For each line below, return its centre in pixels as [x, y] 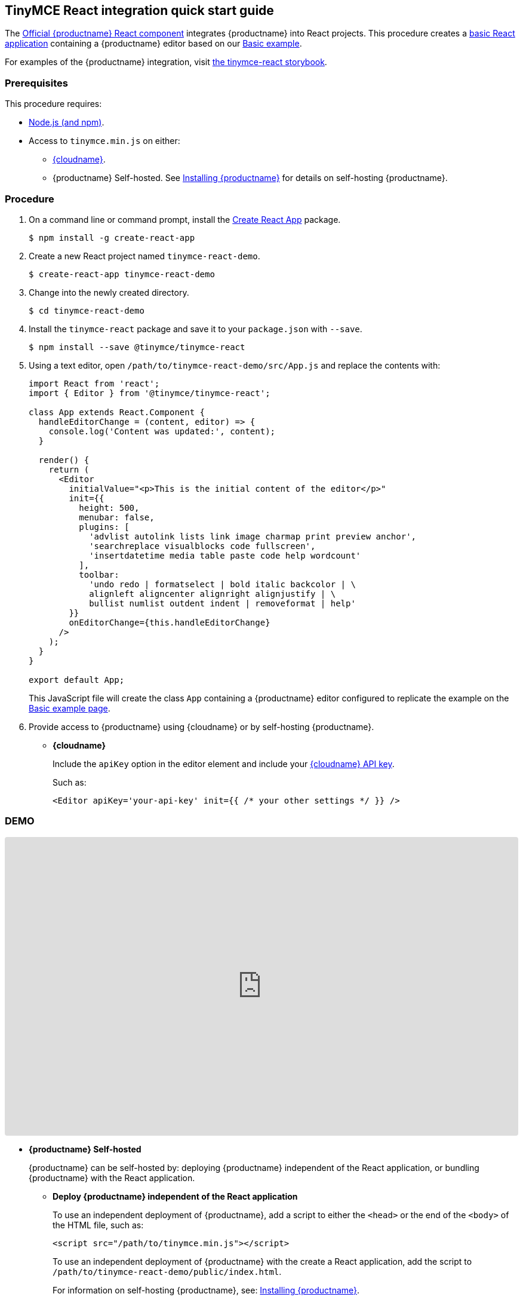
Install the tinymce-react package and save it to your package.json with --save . [196, 329]
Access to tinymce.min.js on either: [104, 141]
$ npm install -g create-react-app [112, 237]
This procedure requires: [53, 104]
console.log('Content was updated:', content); [162, 431]
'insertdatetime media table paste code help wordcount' [225, 555]
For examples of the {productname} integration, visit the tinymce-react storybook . [166, 62]
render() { [64, 460]
